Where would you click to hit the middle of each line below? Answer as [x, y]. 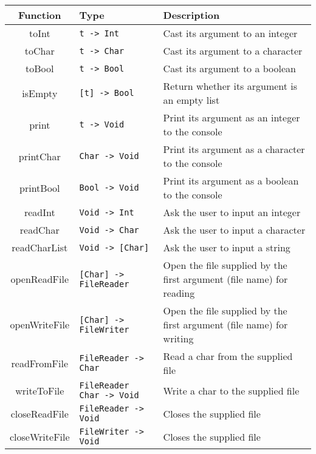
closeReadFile [39, 413]
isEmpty [40, 93]
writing [178, 338]
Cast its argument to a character [233, 51]
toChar [39, 51]
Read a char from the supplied [228, 356]
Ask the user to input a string [227, 247]
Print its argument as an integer [232, 117]
